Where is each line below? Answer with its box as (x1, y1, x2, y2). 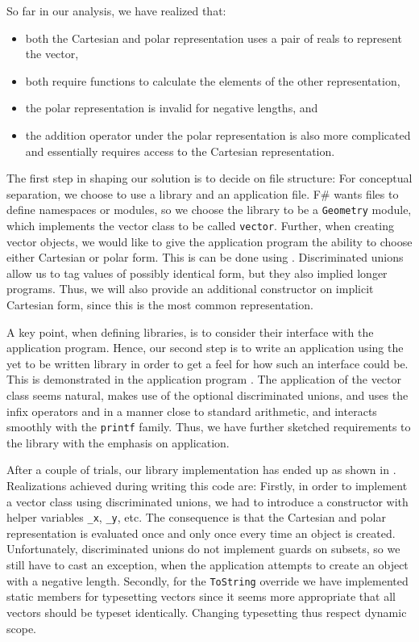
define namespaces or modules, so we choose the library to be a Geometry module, (6, 201, 412, 218)
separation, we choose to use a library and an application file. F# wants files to (6, 185, 399, 202)
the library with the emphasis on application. (6, 434, 230, 451)
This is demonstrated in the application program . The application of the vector (6, 371, 402, 388)
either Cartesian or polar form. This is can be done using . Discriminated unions (6, 249, 404, 266)
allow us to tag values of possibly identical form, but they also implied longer (6, 264, 388, 281)
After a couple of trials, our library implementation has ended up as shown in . (6, 461, 396, 478)
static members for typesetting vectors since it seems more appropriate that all (6, 588, 396, 605)
